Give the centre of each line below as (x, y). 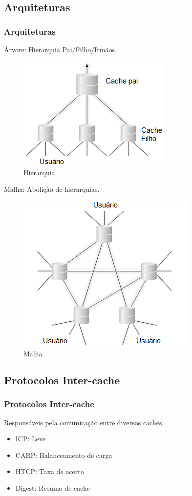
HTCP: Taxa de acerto (50, 471)
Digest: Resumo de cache (53, 487)
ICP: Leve (31, 439)
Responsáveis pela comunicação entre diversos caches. (84, 422)
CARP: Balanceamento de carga (64, 455)
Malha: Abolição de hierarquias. (52, 189)
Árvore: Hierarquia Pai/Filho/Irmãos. (60, 49)
